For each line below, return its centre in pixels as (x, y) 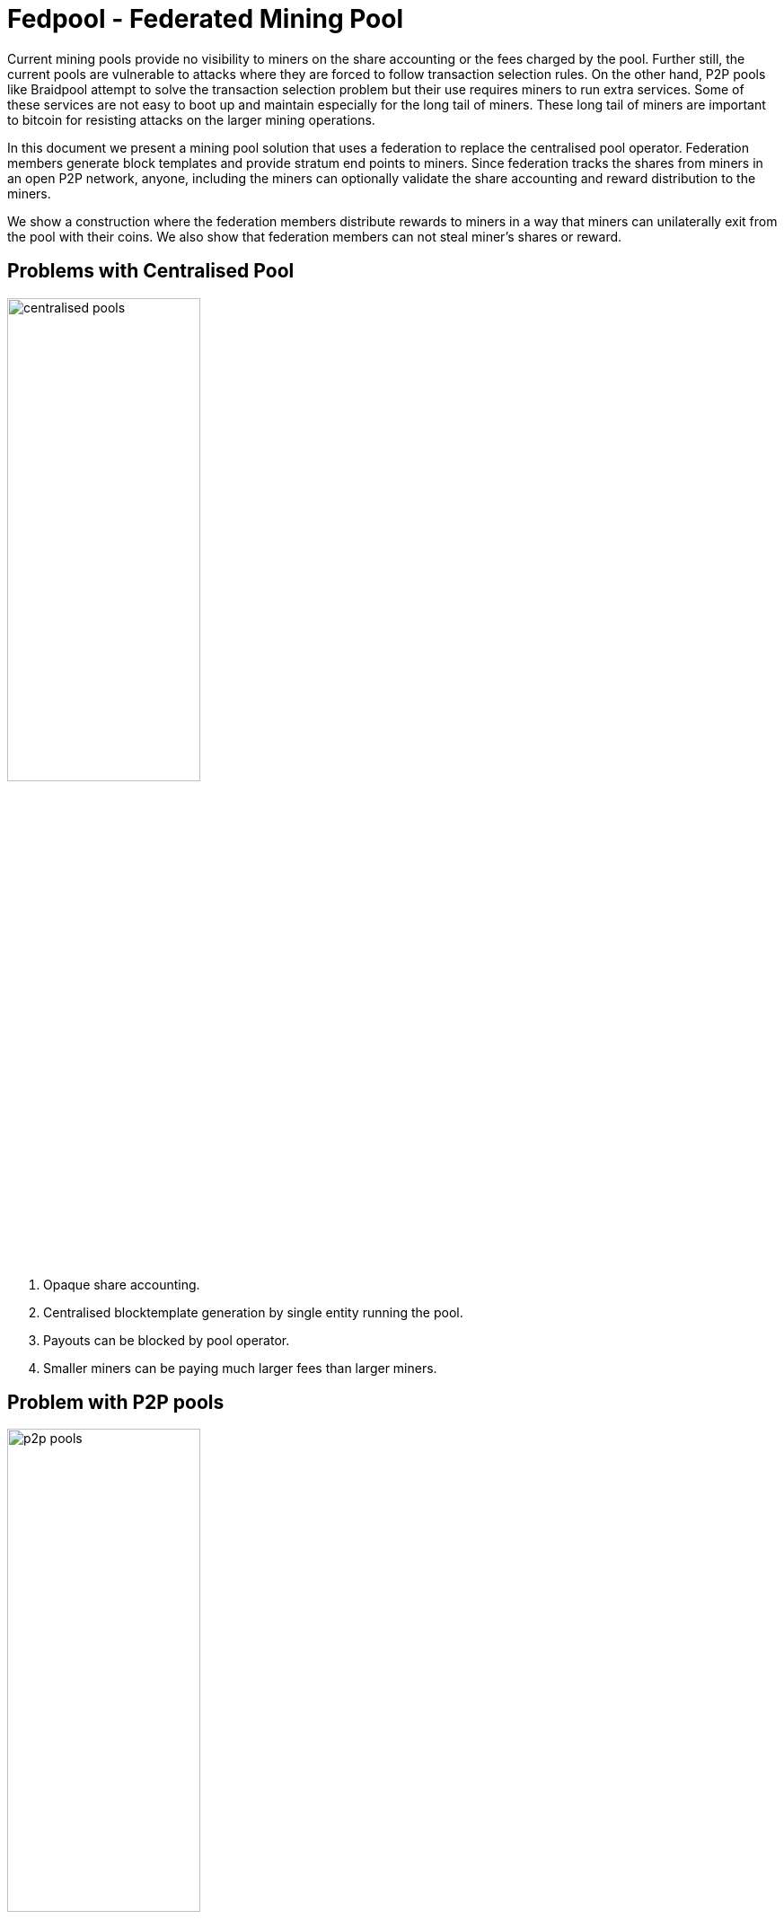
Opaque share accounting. (122, 1284)
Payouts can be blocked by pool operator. (167, 1340)
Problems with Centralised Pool (151, 271)
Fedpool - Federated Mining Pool (206, 19)
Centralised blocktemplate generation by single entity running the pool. (253, 1312)
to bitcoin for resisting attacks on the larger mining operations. (191, 119)
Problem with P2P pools (116, 1403)
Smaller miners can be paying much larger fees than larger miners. (240, 1368)
